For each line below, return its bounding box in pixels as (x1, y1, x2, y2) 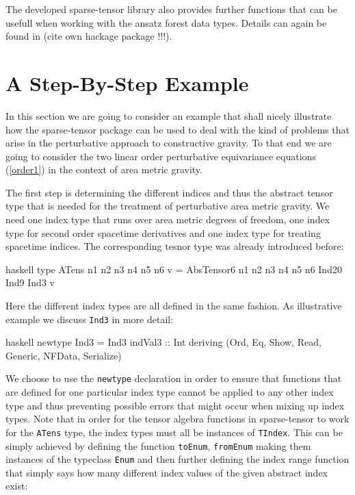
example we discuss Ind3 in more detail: (5, 312, 174, 326)
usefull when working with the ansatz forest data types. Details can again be (5, 15, 327, 29)
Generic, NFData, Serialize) (5, 348, 122, 362)
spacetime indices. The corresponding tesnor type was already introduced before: (5, 239, 344, 253)
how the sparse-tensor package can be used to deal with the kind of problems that (5, 122, 350, 136)
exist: (5, 479, 28, 493)
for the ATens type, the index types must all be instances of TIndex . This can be (5, 424, 343, 439)
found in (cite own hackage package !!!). (5, 29, 172, 43)
